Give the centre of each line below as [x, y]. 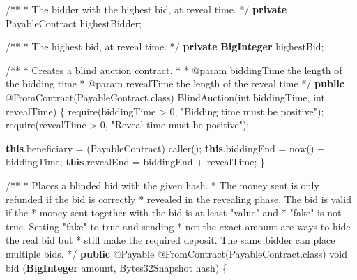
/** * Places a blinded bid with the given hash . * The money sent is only [162, 185]
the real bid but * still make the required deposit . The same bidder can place [170, 240]
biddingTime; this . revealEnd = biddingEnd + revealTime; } [135, 162]
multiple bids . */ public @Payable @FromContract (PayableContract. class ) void [177, 253]
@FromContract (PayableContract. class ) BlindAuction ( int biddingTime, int [165, 97]
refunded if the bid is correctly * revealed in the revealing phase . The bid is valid [178, 199]
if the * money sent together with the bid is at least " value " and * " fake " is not [174, 213]
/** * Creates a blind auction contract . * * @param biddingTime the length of [174, 69]
